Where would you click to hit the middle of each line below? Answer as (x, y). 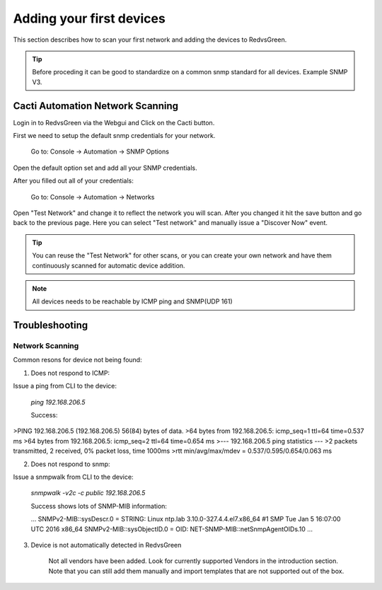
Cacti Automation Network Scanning (96, 106)
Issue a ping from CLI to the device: (65, 386)
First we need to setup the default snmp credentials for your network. (114, 136)
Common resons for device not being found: (77, 360)
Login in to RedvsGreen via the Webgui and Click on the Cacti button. (114, 122)
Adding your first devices (89, 18)
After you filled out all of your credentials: (74, 181)
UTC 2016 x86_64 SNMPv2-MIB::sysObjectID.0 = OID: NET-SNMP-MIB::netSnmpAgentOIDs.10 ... (172, 529)
